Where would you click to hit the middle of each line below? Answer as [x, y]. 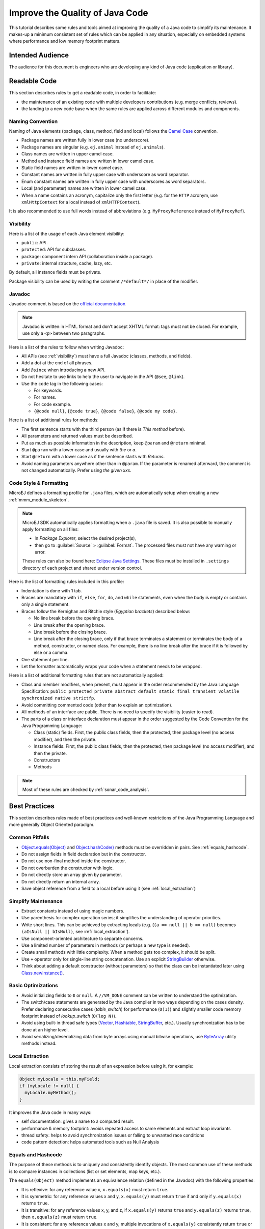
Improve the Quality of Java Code [79, 13]
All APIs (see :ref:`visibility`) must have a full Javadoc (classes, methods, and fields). [107, 356]
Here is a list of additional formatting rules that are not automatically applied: [86, 675]
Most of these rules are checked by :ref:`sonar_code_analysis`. [86, 790]
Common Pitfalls [29, 837]
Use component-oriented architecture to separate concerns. [82, 938]
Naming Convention [33, 121]
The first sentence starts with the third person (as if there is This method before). [103, 429]
